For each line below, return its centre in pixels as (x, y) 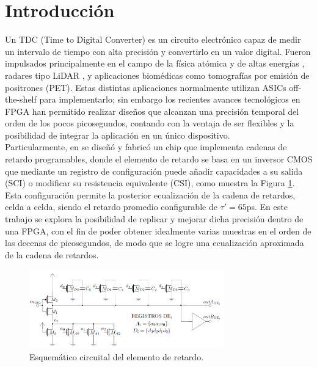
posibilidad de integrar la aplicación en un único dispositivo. (118, 135)
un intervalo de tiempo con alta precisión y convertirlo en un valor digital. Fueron (158, 51)
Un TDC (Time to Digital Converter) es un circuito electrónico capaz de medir (153, 39)
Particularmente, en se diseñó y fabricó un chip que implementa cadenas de (146, 147)
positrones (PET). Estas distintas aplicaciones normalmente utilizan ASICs (146, 87)
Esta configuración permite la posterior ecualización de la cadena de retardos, (150, 194)
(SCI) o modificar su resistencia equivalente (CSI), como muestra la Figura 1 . (150, 183)
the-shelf (21, 99)
